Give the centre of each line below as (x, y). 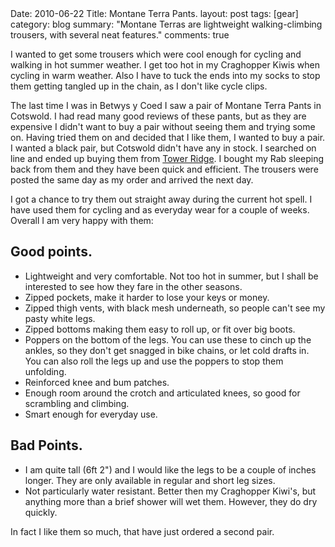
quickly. (41, 512)
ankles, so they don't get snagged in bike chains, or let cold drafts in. (167, 350)
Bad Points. (46, 445)
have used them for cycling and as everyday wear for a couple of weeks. (160, 210)
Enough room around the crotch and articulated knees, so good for (162, 393)
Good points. (51, 252)
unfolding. (45, 371)
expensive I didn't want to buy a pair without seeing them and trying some (163, 126)
